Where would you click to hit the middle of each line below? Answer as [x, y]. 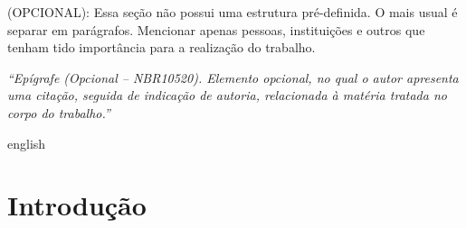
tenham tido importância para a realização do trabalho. [162, 47]
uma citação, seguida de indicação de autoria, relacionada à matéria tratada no [227, 95]
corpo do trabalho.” [59, 112]
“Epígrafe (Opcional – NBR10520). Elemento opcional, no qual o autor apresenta [233, 77]
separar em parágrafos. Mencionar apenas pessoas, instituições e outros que [216, 29]
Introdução [77, 205]
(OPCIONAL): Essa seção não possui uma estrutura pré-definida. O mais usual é [233, 12]
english [27, 143]
